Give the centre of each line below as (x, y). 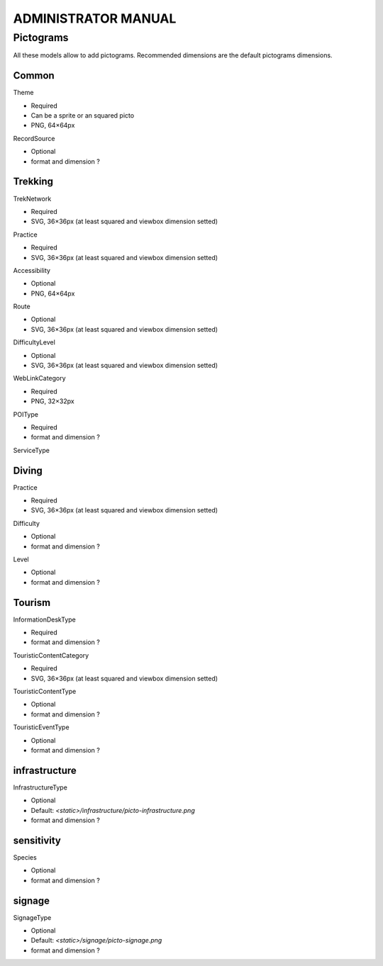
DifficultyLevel (34, 342)
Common (34, 75)
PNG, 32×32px (52, 401)
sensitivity (37, 840)
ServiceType (31, 450)
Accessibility (32, 270)
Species (25, 857)
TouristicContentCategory (51, 655)
